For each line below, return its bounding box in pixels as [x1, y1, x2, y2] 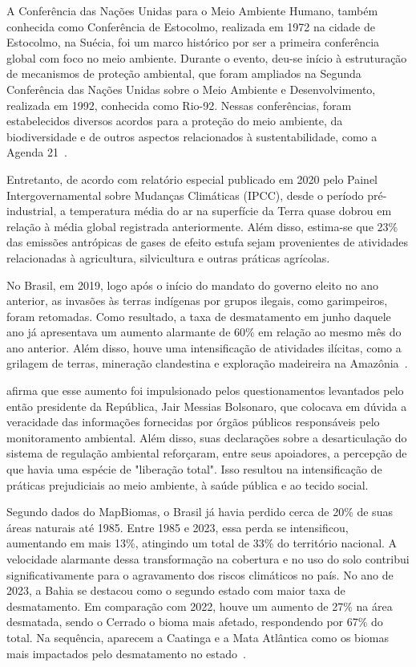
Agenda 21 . [6, 144, 67, 161]
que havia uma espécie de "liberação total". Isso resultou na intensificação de [6, 461, 382, 478]
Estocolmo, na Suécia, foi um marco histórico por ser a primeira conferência [6, 34, 380, 51]
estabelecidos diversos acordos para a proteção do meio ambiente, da [6, 112, 343, 129]
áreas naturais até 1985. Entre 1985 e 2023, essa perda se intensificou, [6, 519, 349, 535]
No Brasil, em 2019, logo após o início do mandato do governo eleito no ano [6, 276, 378, 293]
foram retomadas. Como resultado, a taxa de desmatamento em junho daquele [6, 307, 391, 324]
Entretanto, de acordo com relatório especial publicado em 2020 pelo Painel [6, 170, 378, 187]
